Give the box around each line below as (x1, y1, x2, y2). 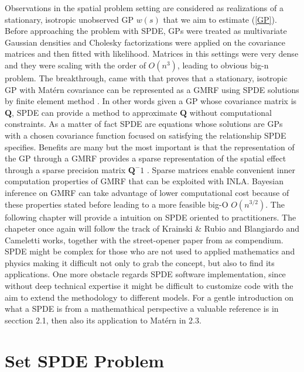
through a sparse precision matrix (5, 163, 126, 175)
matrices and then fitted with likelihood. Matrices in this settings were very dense (5, 47, 299, 60)
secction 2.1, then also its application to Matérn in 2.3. (5, 314, 201, 326)
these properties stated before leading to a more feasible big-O (5, 198, 228, 210)
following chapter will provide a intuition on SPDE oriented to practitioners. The (5, 211, 296, 223)
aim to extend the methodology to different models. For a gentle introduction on (5, 291, 294, 303)
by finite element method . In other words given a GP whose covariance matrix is (5, 95, 297, 107)
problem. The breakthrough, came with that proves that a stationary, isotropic (5, 71, 288, 84)
